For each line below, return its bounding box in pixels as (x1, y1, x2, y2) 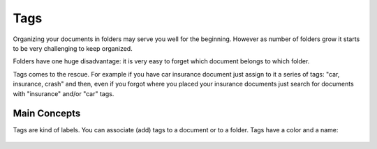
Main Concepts (13, 108, 81, 120)
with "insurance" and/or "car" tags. (13, 89, 114, 97)
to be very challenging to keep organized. (13, 44, 133, 52)
